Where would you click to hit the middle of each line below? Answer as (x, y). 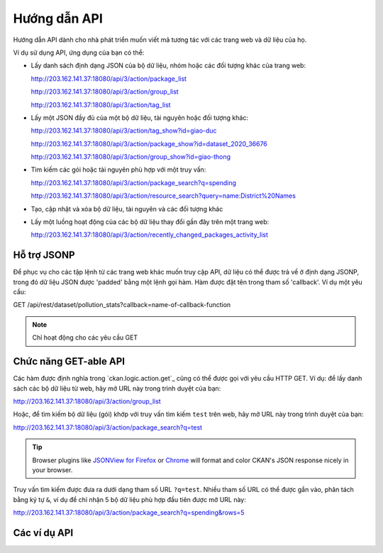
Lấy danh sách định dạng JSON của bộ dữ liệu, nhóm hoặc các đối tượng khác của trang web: (168, 66)
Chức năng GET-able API (69, 362)
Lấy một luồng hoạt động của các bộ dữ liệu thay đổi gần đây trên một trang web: (150, 222)
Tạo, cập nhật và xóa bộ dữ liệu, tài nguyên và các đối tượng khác (127, 208)
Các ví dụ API (43, 533)
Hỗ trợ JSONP (44, 255)
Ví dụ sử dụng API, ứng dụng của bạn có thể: (79, 52)
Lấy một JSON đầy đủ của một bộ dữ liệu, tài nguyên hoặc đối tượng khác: (139, 118)
